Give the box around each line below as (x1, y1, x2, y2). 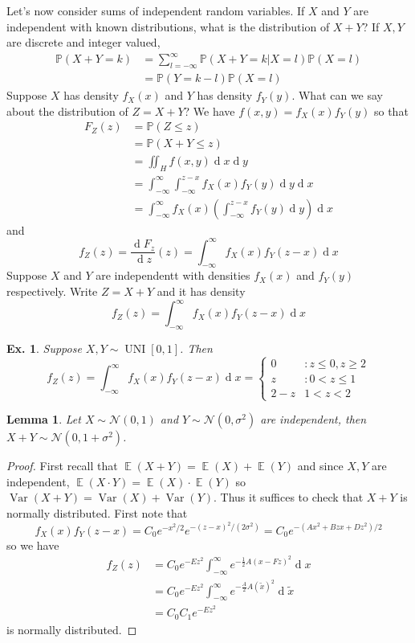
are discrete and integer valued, (6, 34, 161, 51)
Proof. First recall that (6, 457, 118, 474)
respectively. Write (6, 283, 98, 300)
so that (373, 102, 409, 119)
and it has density (157, 283, 246, 300)
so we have (6, 536, 59, 553)
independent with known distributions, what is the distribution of (6, 18, 330, 35)
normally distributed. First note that (6, 504, 188, 521)
